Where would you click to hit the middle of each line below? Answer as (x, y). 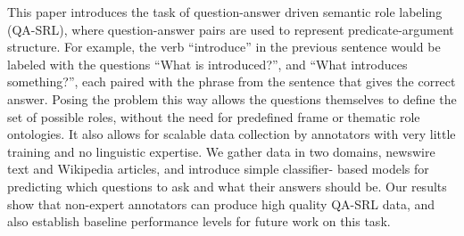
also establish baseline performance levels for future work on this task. (199, 221)
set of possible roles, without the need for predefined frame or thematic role (214, 116)
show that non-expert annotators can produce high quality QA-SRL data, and (221, 203)
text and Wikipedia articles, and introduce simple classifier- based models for (218, 169)
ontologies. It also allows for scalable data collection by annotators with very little (232, 134)
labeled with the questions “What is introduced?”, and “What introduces (207, 64)
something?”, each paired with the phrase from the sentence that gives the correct (232, 81)
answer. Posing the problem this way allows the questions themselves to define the (232, 98)
